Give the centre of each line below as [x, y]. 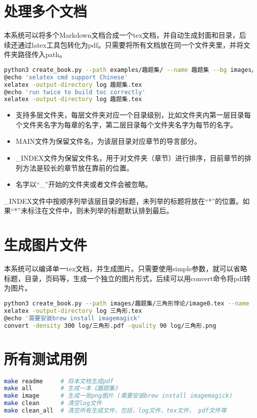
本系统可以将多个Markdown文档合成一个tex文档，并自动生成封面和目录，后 [125, 35]
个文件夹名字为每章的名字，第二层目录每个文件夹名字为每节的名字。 [126, 124]
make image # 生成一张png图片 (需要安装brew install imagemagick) [118, 396]
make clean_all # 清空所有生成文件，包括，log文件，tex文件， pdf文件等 [115, 411]
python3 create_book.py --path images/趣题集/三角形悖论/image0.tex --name [127, 303]
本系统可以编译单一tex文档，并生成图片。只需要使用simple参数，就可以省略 [126, 269]
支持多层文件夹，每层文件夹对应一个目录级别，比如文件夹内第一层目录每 [133, 115]
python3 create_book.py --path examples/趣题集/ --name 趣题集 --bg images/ [130, 70]
